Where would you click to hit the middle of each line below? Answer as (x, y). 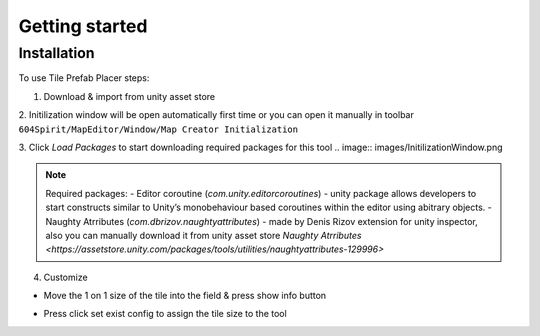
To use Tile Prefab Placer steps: (84, 78)
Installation (56, 53)
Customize (66, 277)
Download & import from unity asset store (129, 96)
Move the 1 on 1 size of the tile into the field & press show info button (185, 296)
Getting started (83, 26)
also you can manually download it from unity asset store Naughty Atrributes (203, 235)
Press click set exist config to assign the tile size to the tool (165, 314)
